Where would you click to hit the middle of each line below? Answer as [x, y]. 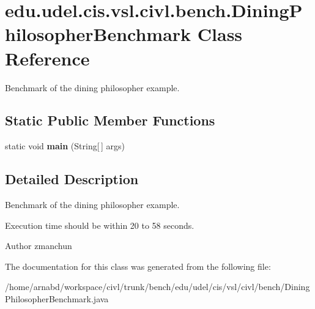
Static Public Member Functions [110, 120]
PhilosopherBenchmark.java [57, 299]
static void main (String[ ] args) [65, 146]
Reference [47, 58]
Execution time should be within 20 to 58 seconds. [100, 225]
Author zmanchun [39, 246]
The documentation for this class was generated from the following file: [138, 266]
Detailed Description [72, 179]
